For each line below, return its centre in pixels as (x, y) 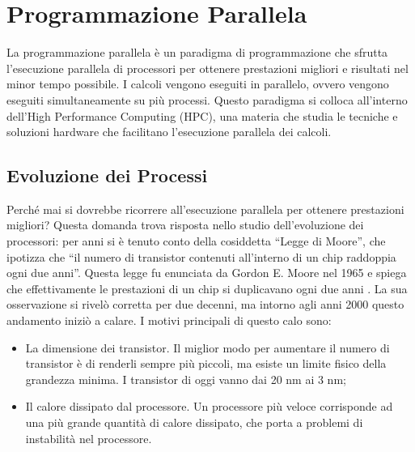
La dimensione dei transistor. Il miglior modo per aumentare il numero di (207, 347)
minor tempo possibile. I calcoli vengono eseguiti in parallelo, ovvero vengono (198, 84)
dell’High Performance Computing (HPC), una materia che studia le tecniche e (202, 115)
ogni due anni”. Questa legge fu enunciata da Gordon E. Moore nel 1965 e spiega (207, 273)
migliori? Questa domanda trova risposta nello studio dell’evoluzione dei (185, 225)
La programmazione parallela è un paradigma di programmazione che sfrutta (197, 52)
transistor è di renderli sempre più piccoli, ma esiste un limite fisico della (206, 363)
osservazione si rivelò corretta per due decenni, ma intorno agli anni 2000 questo (205, 304)
